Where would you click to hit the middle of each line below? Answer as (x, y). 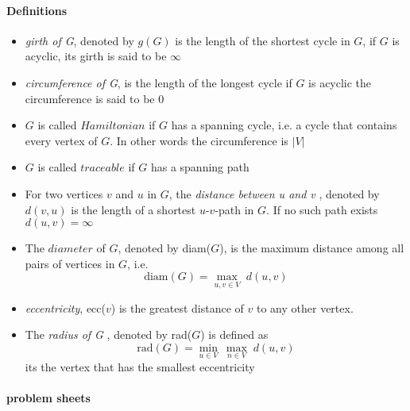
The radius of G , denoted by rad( (108, 334)
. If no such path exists (322, 209)
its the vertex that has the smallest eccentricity (140, 366)
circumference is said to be (90, 98)
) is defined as (234, 334)
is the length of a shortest (133, 209)
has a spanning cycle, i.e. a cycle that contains (284, 125)
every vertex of (61, 140)
